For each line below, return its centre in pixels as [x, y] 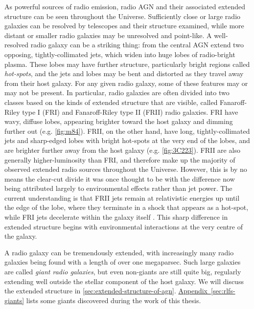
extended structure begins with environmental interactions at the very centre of [124, 226]
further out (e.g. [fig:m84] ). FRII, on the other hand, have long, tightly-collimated [127, 131]
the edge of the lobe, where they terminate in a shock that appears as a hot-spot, [127, 207]
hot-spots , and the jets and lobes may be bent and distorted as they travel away [124, 73]
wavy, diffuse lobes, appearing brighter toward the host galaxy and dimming [119, 121]
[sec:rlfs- [223, 291]
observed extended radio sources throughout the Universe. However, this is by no [126, 169]
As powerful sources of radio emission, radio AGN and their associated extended [125, 6]
